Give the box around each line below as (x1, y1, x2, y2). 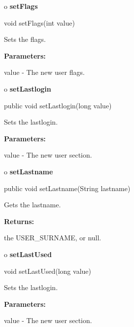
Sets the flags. (4, 34, 46, 44)
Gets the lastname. (4, 199, 61, 210)
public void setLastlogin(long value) (4, 100, 112, 110)
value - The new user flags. (4, 67, 85, 77)
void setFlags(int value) (4, 17, 75, 28)
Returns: (4, 216, 34, 226)
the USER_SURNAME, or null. (4, 232, 101, 243)
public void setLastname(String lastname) (4, 183, 131, 193)
